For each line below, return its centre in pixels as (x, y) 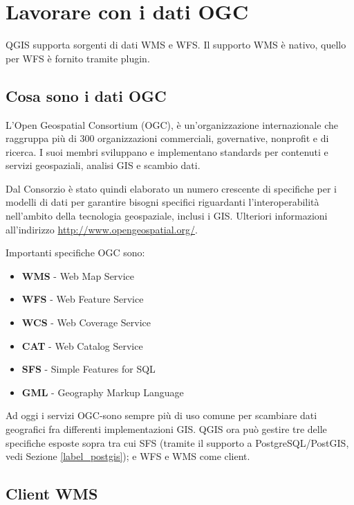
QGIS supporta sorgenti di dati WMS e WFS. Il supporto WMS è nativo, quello (176, 45)
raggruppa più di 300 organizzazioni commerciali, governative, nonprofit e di (167, 138)
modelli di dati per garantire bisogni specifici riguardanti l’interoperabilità (162, 202)
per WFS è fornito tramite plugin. (78, 58)
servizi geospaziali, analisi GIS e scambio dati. (103, 165)
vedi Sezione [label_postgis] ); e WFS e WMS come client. (128, 456)
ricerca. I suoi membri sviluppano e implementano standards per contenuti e (167, 151)
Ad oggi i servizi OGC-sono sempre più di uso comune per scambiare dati (161, 415)
